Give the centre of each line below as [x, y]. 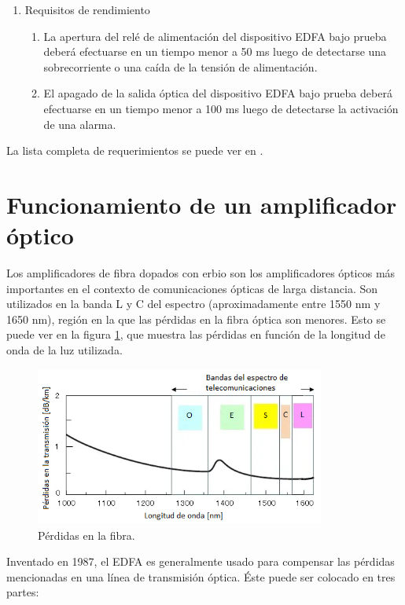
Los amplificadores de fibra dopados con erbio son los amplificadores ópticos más [201, 273]
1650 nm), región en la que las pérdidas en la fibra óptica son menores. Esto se [196, 319]
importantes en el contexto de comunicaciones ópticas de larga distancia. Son [192, 288]
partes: [23, 592]
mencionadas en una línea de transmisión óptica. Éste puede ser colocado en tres [201, 576]
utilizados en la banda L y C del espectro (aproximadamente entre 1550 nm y [193, 304]
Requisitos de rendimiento [87, 9]
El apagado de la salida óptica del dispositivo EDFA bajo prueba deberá [218, 93]
